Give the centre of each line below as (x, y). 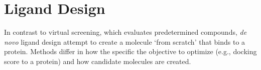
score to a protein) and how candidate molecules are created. (98, 61)
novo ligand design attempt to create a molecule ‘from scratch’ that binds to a (125, 41)
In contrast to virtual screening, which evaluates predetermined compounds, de (125, 32)
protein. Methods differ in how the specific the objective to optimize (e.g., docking (130, 51)
